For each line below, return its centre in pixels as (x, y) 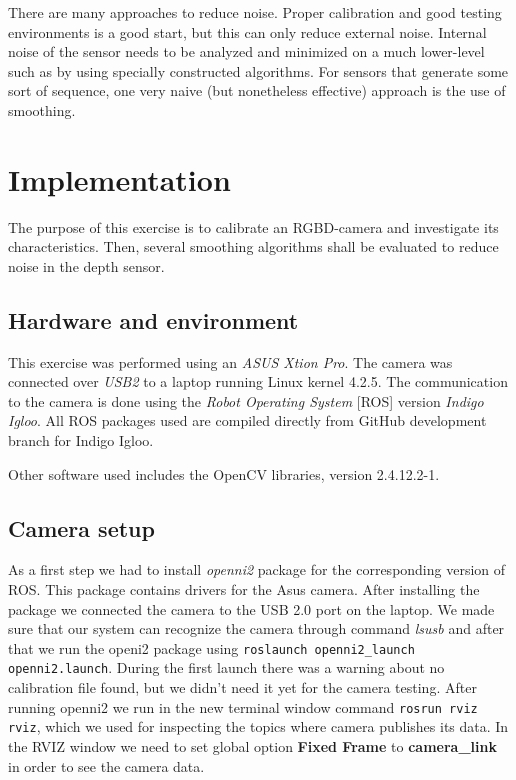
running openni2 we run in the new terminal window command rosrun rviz (243, 706)
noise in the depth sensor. (86, 265)
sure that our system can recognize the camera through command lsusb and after (256, 628)
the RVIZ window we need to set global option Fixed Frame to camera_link (252, 746)
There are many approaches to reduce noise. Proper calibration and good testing (255, 12)
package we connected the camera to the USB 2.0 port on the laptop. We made (251, 608)
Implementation (119, 178)
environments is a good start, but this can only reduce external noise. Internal (247, 31)
